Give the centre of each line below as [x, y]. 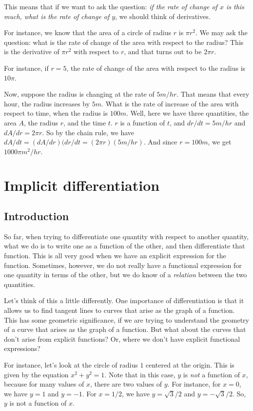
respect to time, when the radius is [56, 113]
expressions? [22, 348]
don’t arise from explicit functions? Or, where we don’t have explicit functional [122, 339]
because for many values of [44, 384]
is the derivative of [32, 51]
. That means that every [213, 94]
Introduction [37, 216]
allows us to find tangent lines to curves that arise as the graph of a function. [119, 310]
